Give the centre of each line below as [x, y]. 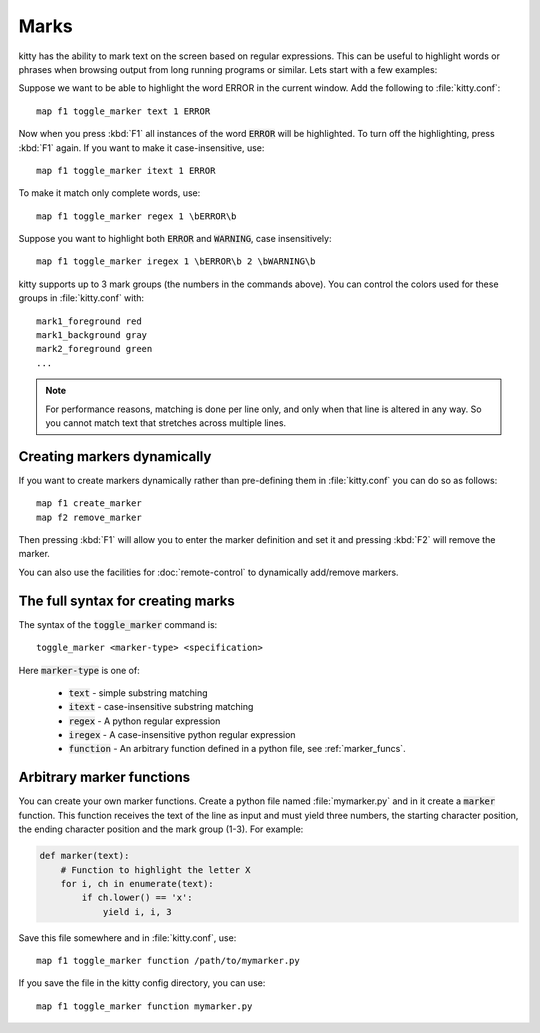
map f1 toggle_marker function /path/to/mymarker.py [168, 961]
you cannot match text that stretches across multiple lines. [166, 422]
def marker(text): [84, 856]
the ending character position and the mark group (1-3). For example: [161, 829]
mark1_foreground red [89, 321]
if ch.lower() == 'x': [137, 898]
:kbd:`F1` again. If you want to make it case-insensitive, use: [141, 147]
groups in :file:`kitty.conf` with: [81, 298]
